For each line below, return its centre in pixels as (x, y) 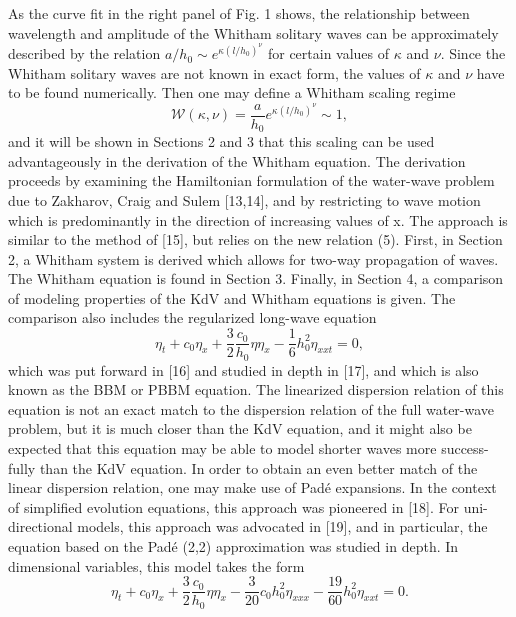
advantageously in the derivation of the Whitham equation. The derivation (237, 160)
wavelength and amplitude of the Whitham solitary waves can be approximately (253, 32)
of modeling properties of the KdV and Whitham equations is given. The (232, 297)
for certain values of (328, 53)
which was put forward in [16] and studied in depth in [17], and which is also (243, 369)
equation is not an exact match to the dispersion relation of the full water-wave (251, 408)
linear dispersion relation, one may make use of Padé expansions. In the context (252, 487)
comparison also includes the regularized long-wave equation (192, 317)
